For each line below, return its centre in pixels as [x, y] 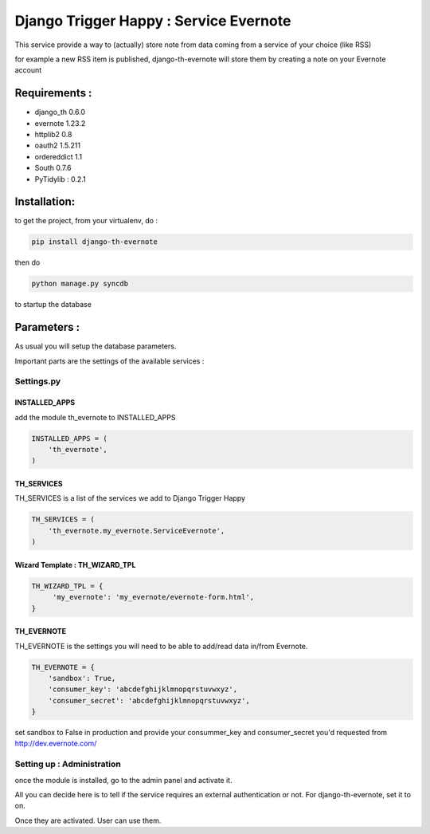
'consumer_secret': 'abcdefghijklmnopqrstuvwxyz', [149, 700]
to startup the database [53, 305]
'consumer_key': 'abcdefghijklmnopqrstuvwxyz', [143, 689]
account [28, 70]
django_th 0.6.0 [60, 112]
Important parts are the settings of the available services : [109, 361]
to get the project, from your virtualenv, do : [86, 221]
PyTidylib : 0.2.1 [61, 179]
